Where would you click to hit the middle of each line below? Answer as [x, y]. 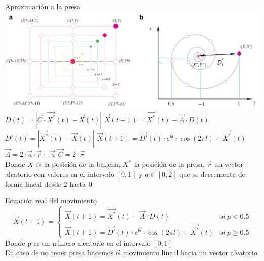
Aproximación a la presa [43, 6]
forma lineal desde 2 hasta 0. [50, 184]
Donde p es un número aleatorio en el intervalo [78, 243]
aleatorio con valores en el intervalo [60, 174]
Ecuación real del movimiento [51, 201]
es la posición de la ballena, [78, 164]
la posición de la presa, [169, 164]
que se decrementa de [212, 174]
